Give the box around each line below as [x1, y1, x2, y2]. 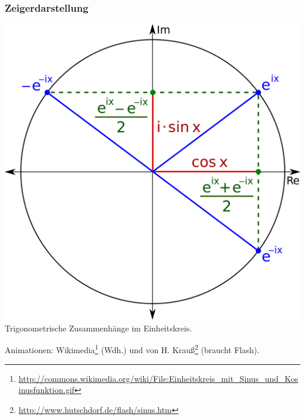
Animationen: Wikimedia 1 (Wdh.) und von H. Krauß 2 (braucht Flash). [5, 342, 260, 356]
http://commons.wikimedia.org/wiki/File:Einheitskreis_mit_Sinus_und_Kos [18, 372, 299, 384]
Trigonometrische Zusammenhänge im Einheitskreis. [5, 321, 192, 334]
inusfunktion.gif [18, 384, 74, 396]
